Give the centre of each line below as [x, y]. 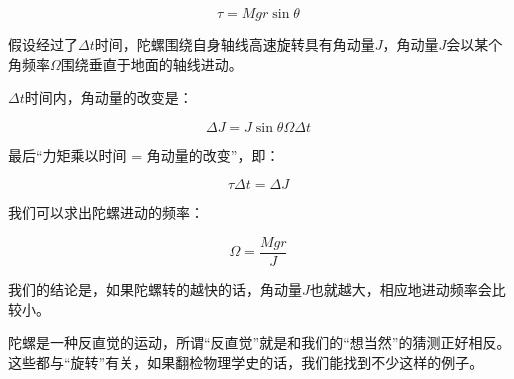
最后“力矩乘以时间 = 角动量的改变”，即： [144, 154]
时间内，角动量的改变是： [108, 97]
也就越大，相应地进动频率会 [400, 289]
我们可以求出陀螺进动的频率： [106, 212]
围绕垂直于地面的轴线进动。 [151, 63]
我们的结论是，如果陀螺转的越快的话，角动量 [155, 289]
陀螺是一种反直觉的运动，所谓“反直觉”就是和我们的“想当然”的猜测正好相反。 [259, 342]
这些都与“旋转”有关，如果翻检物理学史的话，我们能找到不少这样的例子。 [246, 361]
